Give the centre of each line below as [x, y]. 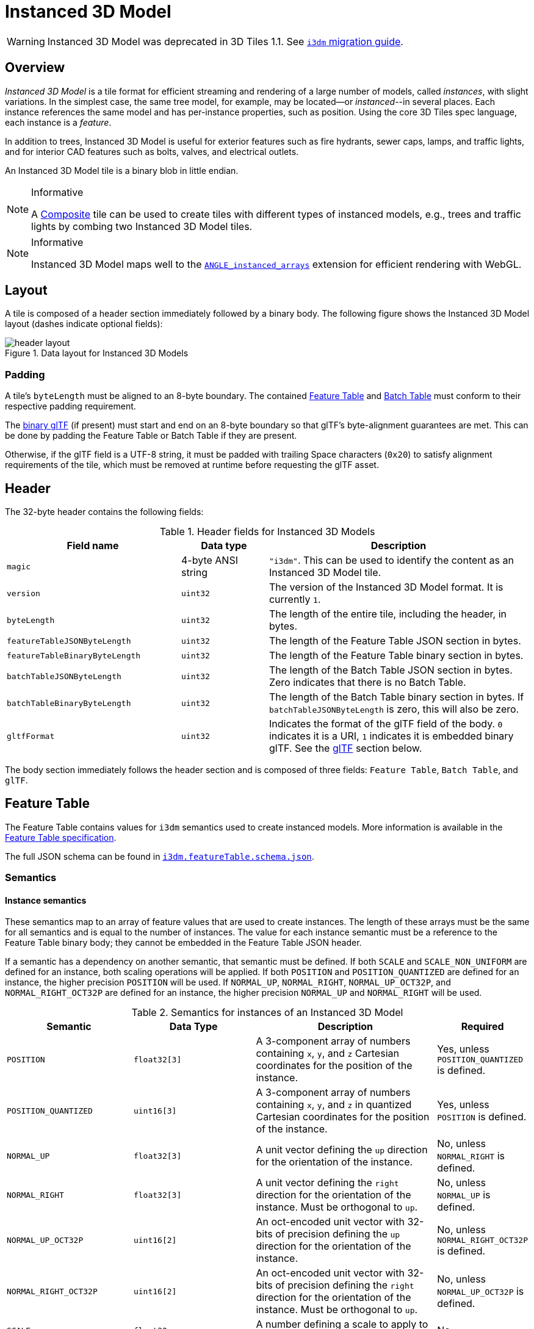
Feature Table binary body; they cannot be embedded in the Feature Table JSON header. [183, 943]
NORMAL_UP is [464, 1195]
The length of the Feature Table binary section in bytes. [396, 656]
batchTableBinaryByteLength [69, 703]
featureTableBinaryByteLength [74, 655]
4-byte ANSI [209, 560]
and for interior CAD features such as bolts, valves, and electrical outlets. [152, 151]
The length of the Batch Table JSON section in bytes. [391, 670]
